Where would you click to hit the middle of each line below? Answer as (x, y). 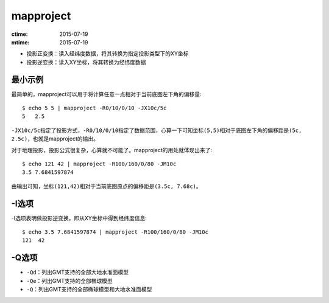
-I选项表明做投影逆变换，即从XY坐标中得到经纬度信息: (79, 218)
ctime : (19, 34)
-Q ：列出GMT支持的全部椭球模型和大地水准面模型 (89, 290)
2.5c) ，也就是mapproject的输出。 (55, 139)
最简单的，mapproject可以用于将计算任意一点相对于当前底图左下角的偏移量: (106, 94)
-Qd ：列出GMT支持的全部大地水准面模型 (78, 272)
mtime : (20, 42)
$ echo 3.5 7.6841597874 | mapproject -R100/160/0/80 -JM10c (115, 232)
